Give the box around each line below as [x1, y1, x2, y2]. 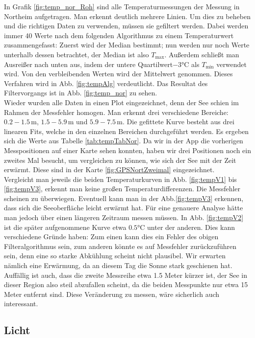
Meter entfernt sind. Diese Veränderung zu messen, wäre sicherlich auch [4, 289, 220, 299]
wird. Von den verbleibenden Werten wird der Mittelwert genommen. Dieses [4, 68, 233, 79]
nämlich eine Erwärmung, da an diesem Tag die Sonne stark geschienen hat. [4, 260, 232, 270]
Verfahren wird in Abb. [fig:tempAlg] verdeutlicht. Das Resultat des [4, 78, 208, 88]
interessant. [4, 298, 38, 309]
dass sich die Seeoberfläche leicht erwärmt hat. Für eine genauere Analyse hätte [4, 203, 243, 213]
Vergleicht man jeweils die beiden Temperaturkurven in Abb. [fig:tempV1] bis [4, 174, 237, 184]
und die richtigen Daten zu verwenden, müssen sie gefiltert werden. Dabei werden [4, 21, 249, 31]
